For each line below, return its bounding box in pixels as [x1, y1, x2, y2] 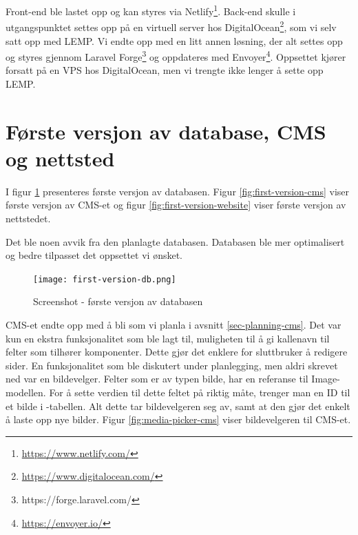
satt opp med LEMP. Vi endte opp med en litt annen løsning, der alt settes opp [6, 33, 343, 48]
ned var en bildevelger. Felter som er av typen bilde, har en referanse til [6, 371, 308, 386]
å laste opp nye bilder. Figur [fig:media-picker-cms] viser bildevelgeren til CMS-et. [6, 412, 351, 427]
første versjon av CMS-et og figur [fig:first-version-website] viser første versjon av [6, 197, 346, 212]
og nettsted [6, 144, 115, 172]
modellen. [6, 385, 46, 400]
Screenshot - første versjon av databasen [33, 294, 203, 309]
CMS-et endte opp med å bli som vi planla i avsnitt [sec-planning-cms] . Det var [6, 318, 341, 332]
